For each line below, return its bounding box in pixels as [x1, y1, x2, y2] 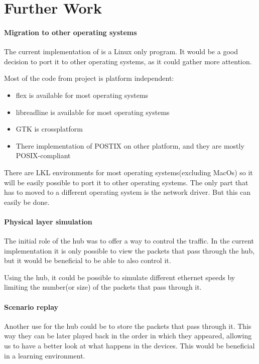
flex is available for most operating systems [16, 89, 149, 100]
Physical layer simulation [4, 216, 92, 226]
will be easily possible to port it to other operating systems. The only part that [4, 177, 248, 187]
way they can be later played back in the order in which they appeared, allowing [4, 330, 252, 341]
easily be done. [4, 196, 50, 207]
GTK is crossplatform [16, 124, 83, 134]
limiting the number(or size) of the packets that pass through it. [4, 282, 202, 292]
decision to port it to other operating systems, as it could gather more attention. [4, 56, 252, 66]
